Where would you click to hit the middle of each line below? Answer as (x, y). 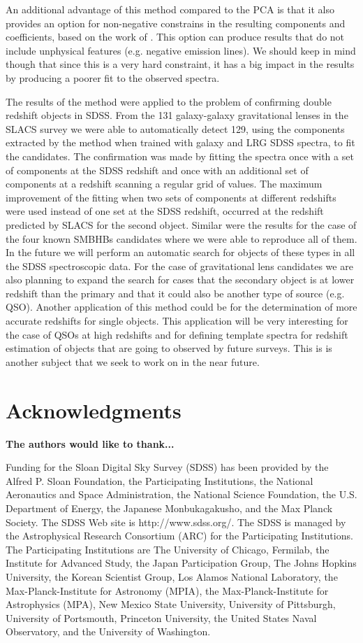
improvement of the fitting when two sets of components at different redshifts (171, 197)
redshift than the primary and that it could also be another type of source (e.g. (175, 293)
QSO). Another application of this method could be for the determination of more (181, 307)
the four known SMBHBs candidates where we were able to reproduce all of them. (181, 238)
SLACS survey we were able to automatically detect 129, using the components (175, 128)
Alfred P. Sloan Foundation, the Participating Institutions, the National (160, 480)
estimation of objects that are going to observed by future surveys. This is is (169, 348)
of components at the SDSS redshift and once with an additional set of (157, 170)
